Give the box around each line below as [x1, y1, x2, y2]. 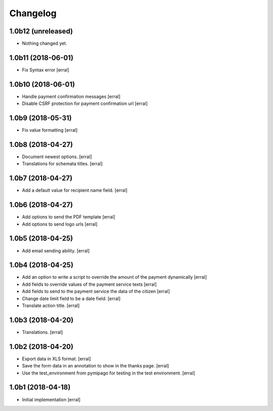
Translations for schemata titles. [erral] [22, 161, 103, 167]
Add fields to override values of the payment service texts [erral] [22, 281, 157, 287]
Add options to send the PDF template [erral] [22, 214, 116, 220]
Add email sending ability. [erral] [22, 247, 90, 253]
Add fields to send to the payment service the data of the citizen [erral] [22, 288, 170, 294]
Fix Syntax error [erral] [22, 66, 69, 73]
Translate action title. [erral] [22, 303, 80, 309]
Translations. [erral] [22, 329, 63, 335]
